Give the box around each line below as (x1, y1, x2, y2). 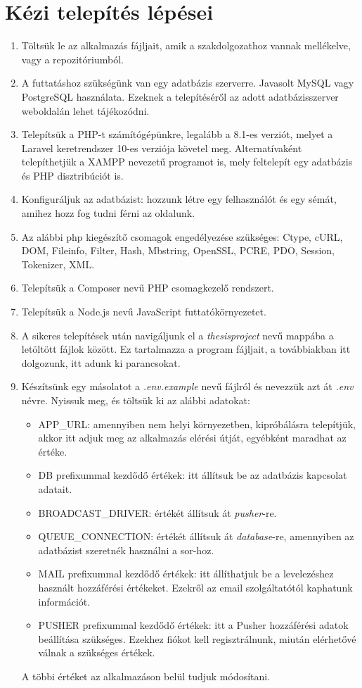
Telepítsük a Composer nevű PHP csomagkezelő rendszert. (21, 280, 274, 295)
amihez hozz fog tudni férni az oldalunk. (21, 206, 195, 220)
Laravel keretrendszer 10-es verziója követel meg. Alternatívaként (21, 140, 302, 155)
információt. (38, 594, 91, 608)
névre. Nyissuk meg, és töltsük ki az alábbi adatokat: (21, 393, 250, 407)
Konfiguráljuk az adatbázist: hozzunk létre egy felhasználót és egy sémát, (21, 192, 337, 206)
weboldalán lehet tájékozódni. (21, 103, 150, 118)
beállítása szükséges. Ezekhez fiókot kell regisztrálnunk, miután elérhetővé (38, 631, 356, 646)
